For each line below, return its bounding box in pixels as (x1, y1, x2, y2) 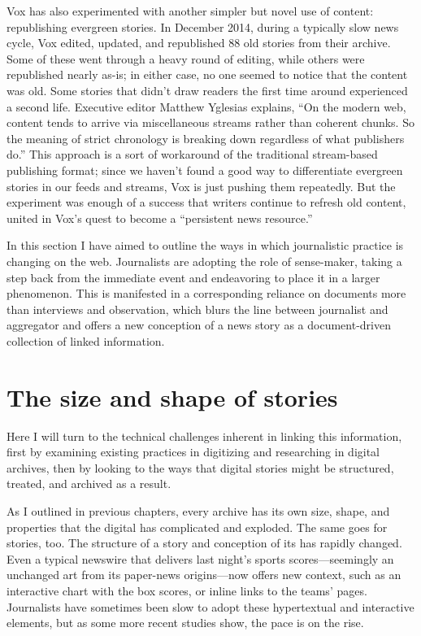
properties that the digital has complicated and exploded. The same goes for (7, 518, 388, 535)
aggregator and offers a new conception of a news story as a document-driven (7, 316, 391, 333)
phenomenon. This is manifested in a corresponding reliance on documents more (7, 285, 406, 302)
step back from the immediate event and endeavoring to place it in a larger (7, 268, 380, 285)
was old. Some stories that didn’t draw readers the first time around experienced (7, 81, 408, 98)
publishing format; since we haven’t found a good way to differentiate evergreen (7, 161, 403, 178)
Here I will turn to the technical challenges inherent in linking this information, (7, 427, 402, 444)
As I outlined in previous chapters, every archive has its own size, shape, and (7, 502, 390, 519)
